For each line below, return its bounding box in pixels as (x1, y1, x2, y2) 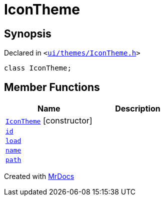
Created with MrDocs (4, 172, 74, 181)
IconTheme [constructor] (5, 115, 92, 126)
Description (115, 103, 160, 114)
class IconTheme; (4, 64, 71, 72)
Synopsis (4, 27, 51, 40)
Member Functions (4, 80, 100, 93)
